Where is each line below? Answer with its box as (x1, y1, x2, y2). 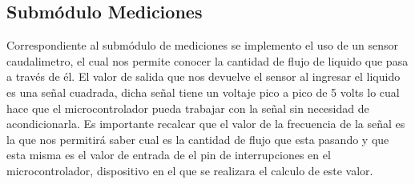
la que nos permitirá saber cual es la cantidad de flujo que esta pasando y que (6, 130, 389, 147)
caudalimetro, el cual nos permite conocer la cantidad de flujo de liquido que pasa (6, 52, 409, 69)
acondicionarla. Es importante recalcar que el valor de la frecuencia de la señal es (6, 115, 405, 132)
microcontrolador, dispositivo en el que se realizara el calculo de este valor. (6, 162, 373, 178)
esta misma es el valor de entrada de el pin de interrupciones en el (6, 146, 331, 163)
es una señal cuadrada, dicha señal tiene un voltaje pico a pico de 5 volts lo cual (6, 83, 400, 100)
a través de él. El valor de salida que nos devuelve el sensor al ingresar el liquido (6, 68, 401, 85)
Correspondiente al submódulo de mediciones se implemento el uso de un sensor (6, 37, 399, 54)
